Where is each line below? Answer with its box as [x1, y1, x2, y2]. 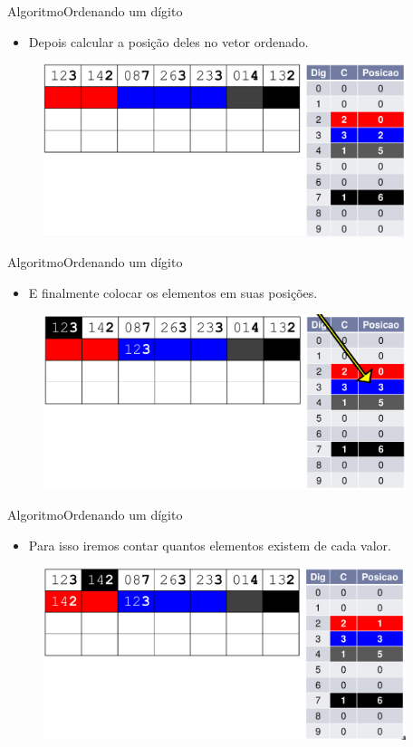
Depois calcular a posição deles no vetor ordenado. [28, 32, 309, 51]
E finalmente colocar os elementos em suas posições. [28, 283, 318, 302]
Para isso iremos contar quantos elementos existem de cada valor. [28, 535, 391, 554]
